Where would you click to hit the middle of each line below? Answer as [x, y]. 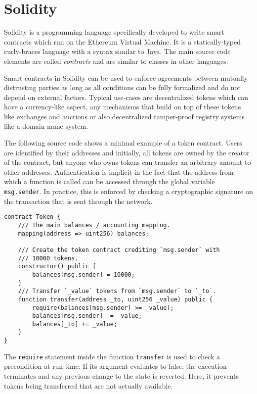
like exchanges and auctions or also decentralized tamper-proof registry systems [124, 116]
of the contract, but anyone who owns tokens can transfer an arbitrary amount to [128, 162]
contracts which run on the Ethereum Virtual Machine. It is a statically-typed [122, 41]
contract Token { [32, 217]
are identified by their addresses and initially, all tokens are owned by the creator [127, 152]
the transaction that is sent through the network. [78, 201]
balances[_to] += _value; [75, 324]
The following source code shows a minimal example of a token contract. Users [123, 143]
